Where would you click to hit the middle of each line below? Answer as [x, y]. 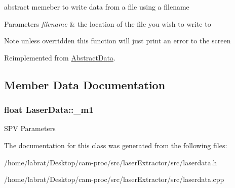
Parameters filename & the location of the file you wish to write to [108, 23]
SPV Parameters [30, 128]
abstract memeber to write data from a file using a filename [97, 7]
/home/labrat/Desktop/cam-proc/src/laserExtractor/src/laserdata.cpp [114, 179]
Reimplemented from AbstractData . [60, 57]
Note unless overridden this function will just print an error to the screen [117, 41]
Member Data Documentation [85, 84]
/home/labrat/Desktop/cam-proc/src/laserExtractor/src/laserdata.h [111, 162]
